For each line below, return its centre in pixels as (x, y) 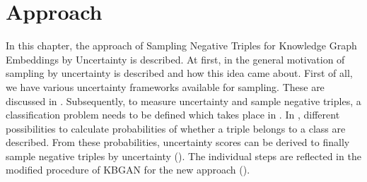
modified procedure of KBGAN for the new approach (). (128, 170)
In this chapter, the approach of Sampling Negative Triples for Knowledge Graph (181, 45)
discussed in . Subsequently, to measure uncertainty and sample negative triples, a (183, 101)
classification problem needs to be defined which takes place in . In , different (173, 115)
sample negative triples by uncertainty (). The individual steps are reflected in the (183, 156)
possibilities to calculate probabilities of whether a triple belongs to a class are (176, 128)
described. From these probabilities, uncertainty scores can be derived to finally (178, 142)
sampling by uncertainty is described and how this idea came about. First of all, (179, 73)
